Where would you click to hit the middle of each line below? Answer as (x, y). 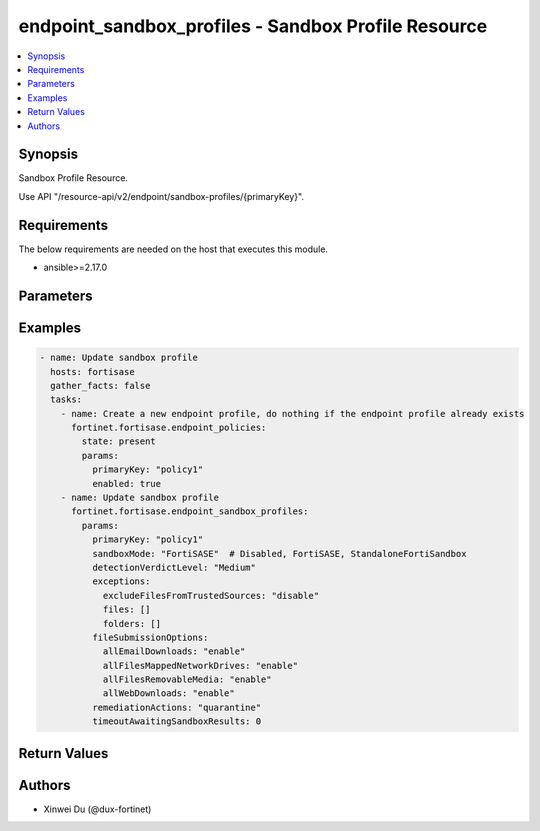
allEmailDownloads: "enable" (174, 651)
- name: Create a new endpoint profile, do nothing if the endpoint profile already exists (292, 413)
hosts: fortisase (92, 371)
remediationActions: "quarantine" (176, 707)
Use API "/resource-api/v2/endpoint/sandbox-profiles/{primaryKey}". (161, 196)
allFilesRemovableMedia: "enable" (187, 679)
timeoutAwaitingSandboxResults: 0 (176, 721)
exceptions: (121, 581)
